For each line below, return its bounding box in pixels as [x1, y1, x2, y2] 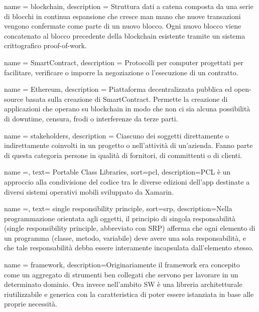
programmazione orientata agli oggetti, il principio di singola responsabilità [4, 213, 235, 223]
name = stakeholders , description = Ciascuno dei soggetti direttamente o [4, 130, 229, 140]
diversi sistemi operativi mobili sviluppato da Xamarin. [4, 186, 174, 197]
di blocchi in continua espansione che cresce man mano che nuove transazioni [4, 11, 241, 21]
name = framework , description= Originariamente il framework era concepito [4, 259, 240, 270]
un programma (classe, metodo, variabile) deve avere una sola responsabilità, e [4, 232, 246, 243]
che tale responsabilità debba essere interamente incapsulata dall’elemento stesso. [4, 242, 254, 253]
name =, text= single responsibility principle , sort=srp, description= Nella [4, 203, 232, 214]
